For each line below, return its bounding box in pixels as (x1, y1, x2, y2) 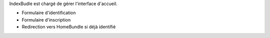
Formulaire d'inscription (21, 16, 71, 22)
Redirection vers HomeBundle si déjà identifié (21, 24, 116, 30)
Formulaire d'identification (21, 10, 76, 16)
